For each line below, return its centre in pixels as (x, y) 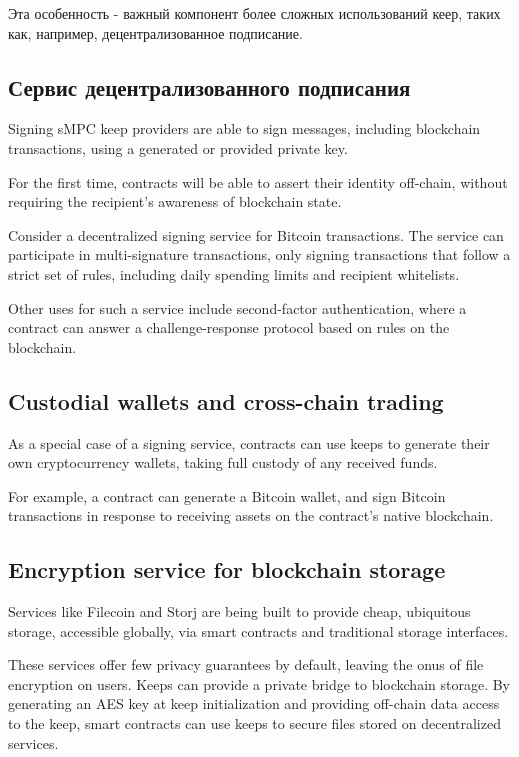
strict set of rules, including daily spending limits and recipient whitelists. (234, 273)
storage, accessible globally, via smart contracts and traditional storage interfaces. (258, 630)
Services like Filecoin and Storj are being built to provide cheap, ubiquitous (239, 611)
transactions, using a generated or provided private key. (178, 147)
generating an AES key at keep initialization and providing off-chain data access (254, 703)
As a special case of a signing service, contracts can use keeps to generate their (249, 442)
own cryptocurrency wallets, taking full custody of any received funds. (223, 462)
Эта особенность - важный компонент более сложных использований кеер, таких (254, 13)
